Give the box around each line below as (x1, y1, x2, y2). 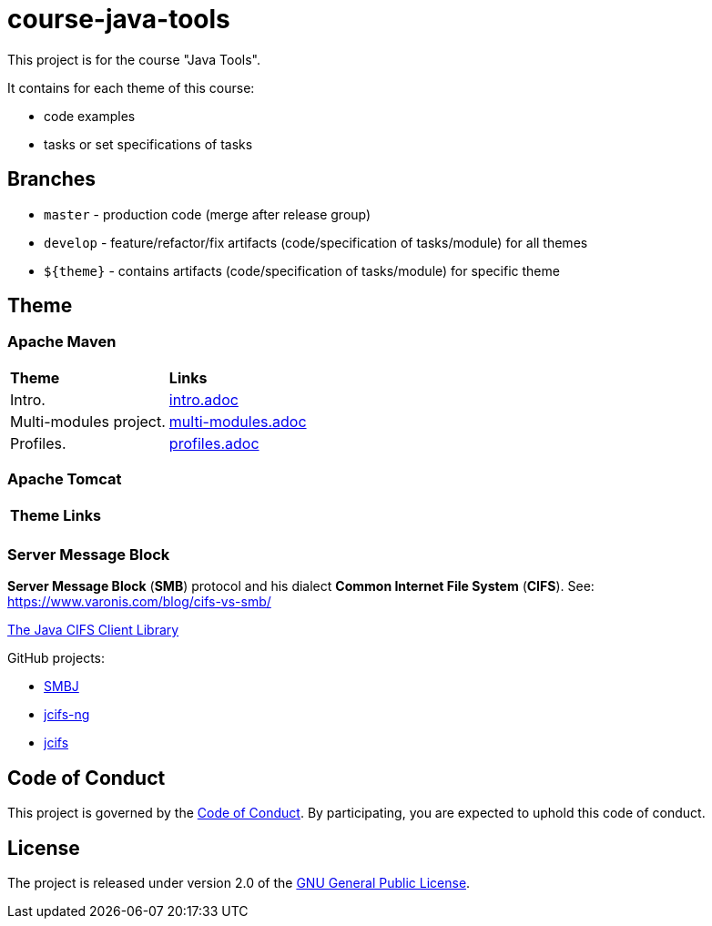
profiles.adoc (168, 433, 259, 453)
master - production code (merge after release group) (44, 206, 371, 222)
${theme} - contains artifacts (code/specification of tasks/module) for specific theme (44, 262, 560, 279)
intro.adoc (168, 390, 239, 409)
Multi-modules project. (10, 412, 166, 431)
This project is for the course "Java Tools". (7, 51, 260, 67)
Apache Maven (7, 332, 117, 351)
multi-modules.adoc (168, 412, 307, 431)
